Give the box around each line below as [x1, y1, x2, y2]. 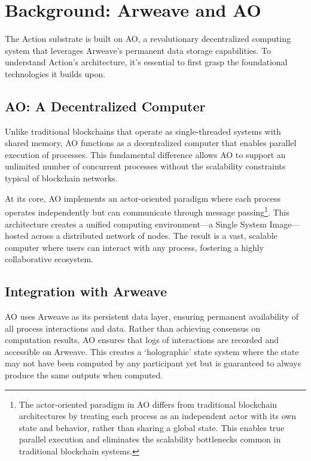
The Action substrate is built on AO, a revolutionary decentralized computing [5, 32, 291, 45]
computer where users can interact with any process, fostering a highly [5, 241, 264, 253]
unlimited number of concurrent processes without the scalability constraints [5, 160, 286, 172]
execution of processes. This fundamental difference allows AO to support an [5, 148, 286, 160]
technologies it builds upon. [5, 67, 106, 80]
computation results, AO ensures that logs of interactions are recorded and [5, 333, 279, 346]
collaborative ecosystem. [5, 253, 93, 265]
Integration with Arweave [5, 282, 167, 301]
